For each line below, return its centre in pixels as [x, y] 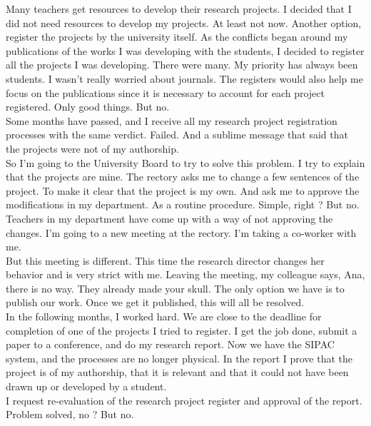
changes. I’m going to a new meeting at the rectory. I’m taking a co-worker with [181, 232]
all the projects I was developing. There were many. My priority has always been [182, 65]
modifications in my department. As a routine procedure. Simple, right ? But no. [183, 204]
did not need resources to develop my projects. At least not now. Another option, [184, 22]
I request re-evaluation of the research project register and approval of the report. [184, 400]
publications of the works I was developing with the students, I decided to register [185, 50]
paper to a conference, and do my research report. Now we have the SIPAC [170, 344]
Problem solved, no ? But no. [70, 414]
